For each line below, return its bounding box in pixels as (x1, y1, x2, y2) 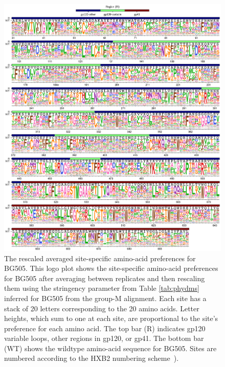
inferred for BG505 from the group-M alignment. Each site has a (4, 292, 207, 303)
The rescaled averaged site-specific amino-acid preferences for (4, 253, 196, 263)
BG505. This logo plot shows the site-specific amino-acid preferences (4, 263, 218, 273)
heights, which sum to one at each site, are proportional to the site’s (4, 313, 218, 324)
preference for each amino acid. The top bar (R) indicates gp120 (4, 323, 206, 333)
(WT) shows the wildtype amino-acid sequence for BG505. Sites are (4, 342, 217, 353)
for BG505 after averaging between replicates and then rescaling (4, 272, 205, 283)
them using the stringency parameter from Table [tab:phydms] (4, 283, 199, 293)
